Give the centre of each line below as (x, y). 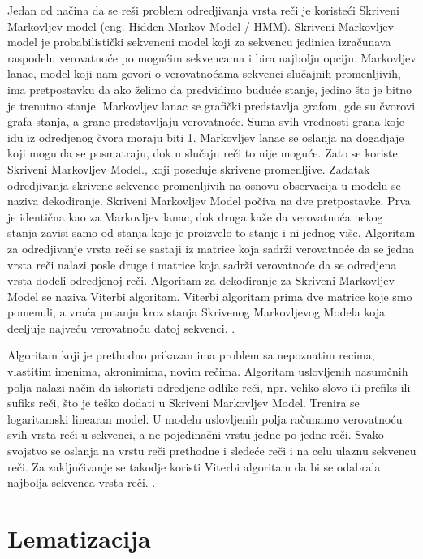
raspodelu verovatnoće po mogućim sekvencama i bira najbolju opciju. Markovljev (212, 57)
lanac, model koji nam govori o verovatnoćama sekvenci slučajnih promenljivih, (204, 73)
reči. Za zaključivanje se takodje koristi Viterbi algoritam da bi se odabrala (194, 466)
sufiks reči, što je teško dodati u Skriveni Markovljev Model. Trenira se (183, 403)
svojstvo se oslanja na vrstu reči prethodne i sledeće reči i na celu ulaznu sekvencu (212, 451)
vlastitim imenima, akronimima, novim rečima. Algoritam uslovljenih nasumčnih (208, 371)
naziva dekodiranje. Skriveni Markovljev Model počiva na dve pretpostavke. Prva (209, 201)
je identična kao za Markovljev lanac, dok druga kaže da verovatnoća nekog (195, 216)
